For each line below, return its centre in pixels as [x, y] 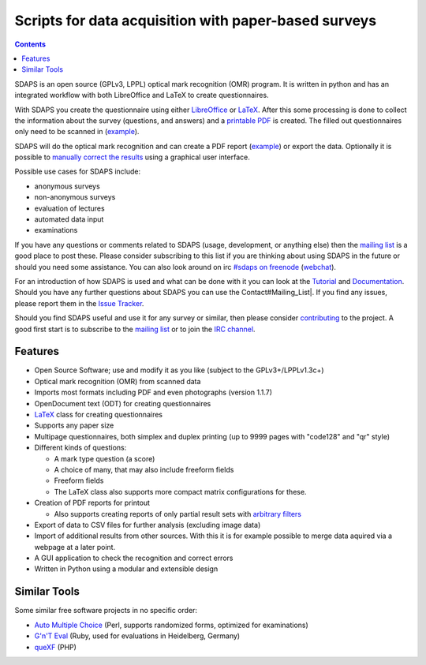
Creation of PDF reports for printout [92, 503]
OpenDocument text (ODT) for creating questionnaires [123, 403]
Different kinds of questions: [80, 448]
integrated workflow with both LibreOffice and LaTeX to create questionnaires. [142, 95]
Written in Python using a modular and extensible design [126, 569]
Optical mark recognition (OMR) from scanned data [118, 381]
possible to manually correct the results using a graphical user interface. [132, 157]
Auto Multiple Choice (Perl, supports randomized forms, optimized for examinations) [172, 625]
